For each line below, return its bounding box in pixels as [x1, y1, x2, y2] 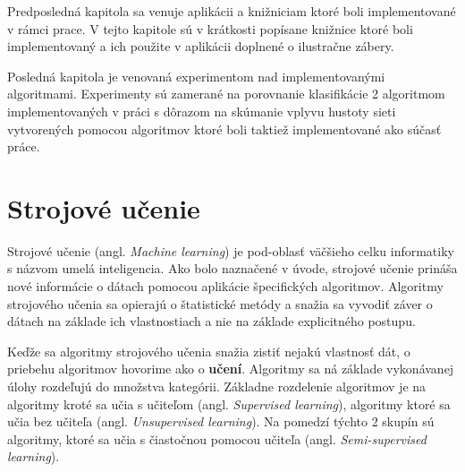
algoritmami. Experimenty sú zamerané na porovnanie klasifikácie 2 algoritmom [7, 84, 445, 103]
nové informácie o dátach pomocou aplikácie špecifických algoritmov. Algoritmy [7, 277, 444, 296]
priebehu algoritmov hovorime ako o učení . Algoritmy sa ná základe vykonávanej [7, 359, 454, 378]
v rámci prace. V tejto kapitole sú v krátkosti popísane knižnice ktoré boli [7, 19, 413, 38]
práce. [7, 137, 40, 156]
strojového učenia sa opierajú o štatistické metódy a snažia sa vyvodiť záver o [7, 294, 433, 313]
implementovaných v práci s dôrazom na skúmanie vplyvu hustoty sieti [7, 101, 396, 120]
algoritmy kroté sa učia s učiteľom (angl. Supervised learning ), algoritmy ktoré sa [7, 394, 451, 413]
